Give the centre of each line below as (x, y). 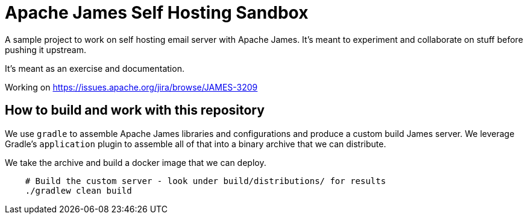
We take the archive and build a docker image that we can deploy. (136, 162)
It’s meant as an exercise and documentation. (95, 68)
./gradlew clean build (78, 190)
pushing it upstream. (46, 49)
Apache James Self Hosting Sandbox (157, 13)
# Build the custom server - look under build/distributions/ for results (206, 181)
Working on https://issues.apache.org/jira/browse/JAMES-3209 (131, 87)
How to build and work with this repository (135, 110)
